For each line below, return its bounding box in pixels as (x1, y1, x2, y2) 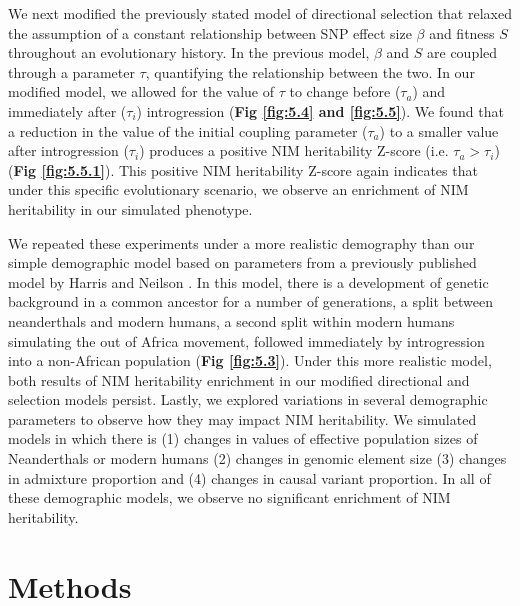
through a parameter (8, 61, 135, 82)
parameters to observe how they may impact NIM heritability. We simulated (8, 408, 477, 429)
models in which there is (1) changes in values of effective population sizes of (8, 428, 478, 449)
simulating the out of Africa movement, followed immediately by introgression (8, 330, 485, 351)
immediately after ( (8, 100, 127, 121)
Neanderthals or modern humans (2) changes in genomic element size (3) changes (8, 448, 507, 469)
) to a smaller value (379, 120, 499, 141)
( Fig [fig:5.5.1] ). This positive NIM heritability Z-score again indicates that (8, 159, 478, 180)
